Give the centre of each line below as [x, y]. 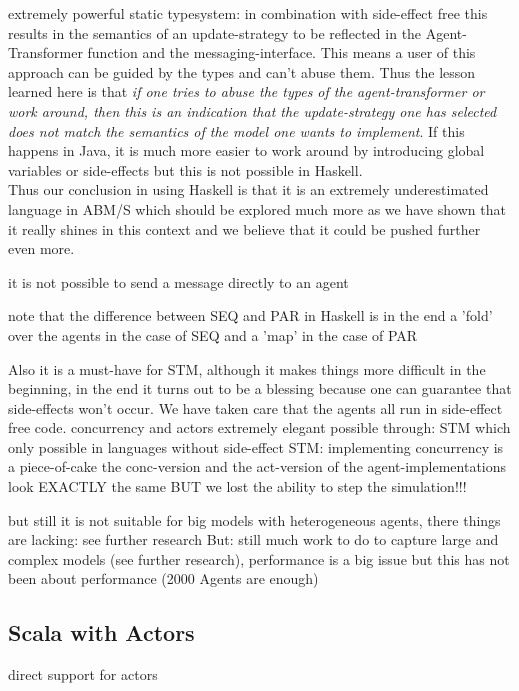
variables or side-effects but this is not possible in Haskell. [185, 169]
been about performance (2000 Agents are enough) [163, 578]
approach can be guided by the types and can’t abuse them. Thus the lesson [242, 71]
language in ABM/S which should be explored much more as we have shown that [257, 208]
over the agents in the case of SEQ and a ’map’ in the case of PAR [213, 334]
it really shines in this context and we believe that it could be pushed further [244, 228]
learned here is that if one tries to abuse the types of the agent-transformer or [246, 91]
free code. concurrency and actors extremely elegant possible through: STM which [259, 427]
